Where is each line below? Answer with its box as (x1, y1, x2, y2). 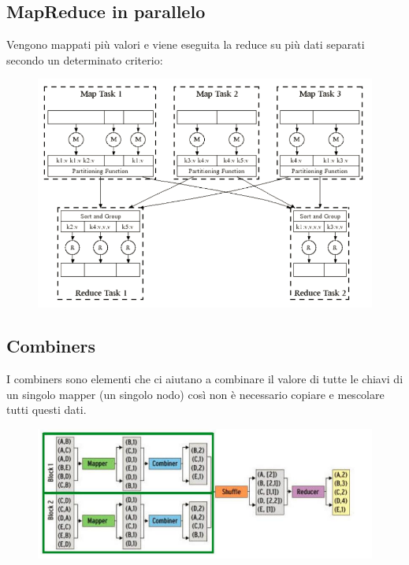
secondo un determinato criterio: (6, 51, 163, 68)
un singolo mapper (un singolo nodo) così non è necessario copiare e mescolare (6, 386, 385, 402)
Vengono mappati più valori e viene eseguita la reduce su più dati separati (6, 36, 365, 53)
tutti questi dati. (6, 401, 87, 418)
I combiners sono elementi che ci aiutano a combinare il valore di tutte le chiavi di (6, 371, 403, 387)
